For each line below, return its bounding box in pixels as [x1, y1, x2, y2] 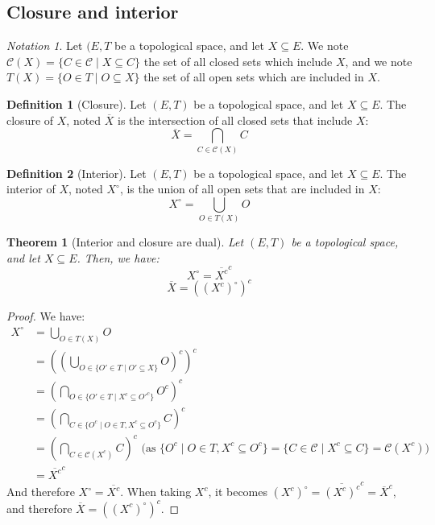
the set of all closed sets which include [143, 52, 333, 69]
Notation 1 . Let [6, 37, 83, 54]
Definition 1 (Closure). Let [6, 95, 147, 112]
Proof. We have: [6, 308, 85, 325]
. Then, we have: [77, 249, 159, 266]
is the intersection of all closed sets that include [118, 111, 353, 128]
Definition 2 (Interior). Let [6, 164, 147, 181]
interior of [6, 180, 56, 197]
